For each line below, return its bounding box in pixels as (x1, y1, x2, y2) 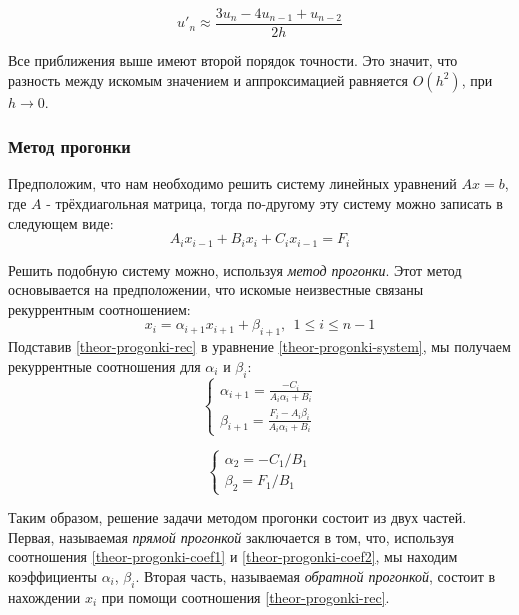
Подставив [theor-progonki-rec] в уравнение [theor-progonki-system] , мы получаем (8, 336, 511, 357)
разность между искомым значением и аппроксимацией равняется (8, 69, 409, 90)
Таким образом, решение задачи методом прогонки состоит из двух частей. (8, 507, 467, 528)
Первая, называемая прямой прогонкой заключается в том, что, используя (8, 526, 455, 547)
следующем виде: (8, 212, 114, 233)
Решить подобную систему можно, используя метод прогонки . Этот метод (8, 259, 462, 280)
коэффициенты (8, 565, 97, 586)
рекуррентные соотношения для (8, 355, 201, 376)
